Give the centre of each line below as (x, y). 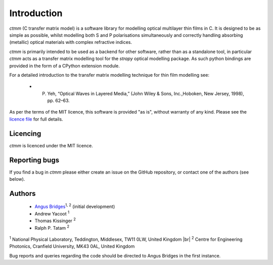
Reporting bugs (34, 160)
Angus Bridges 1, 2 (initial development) (75, 206)
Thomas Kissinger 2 (55, 221)
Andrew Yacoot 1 (52, 213)
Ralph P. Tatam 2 (52, 227)
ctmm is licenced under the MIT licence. (51, 145)
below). (17, 179)
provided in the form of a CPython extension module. (64, 66)
